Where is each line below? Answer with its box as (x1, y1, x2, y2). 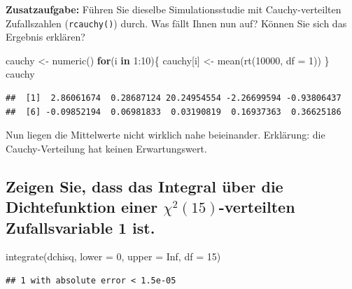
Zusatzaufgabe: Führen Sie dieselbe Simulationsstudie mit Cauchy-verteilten (6, 2, 342, 16)
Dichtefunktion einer (6, 196, 158, 218)
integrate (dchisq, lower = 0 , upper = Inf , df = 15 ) (6, 249, 221, 264)
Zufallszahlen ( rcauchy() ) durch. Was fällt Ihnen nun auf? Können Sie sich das (6, 15, 347, 30)
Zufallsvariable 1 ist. (6, 216, 155, 238)
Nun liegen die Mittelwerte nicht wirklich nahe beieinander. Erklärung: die (6, 127, 325, 142)
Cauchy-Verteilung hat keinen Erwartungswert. (6, 141, 207, 155)
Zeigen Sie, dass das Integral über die (6, 175, 283, 197)
